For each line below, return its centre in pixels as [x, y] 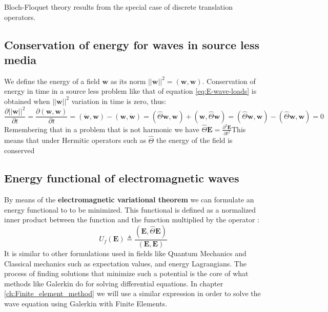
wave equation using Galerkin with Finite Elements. [86, 303]
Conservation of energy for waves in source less [132, 44]
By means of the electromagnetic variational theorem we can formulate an [129, 200]
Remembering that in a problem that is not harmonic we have [102, 129]
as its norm [128, 81]
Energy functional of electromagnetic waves [122, 178]
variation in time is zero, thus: [119, 101]
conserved [19, 150]
